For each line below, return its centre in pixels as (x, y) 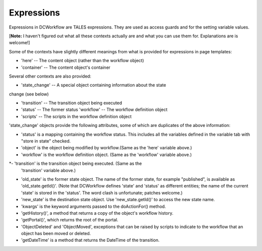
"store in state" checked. (46, 141)
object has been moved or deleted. (56, 234)
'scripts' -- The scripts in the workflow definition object (76, 116)
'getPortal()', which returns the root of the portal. (70, 220)
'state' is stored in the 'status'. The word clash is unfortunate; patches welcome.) (102, 193)
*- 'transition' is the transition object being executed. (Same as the (75, 164)
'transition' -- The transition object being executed (72, 103)
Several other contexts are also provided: (50, 76)
